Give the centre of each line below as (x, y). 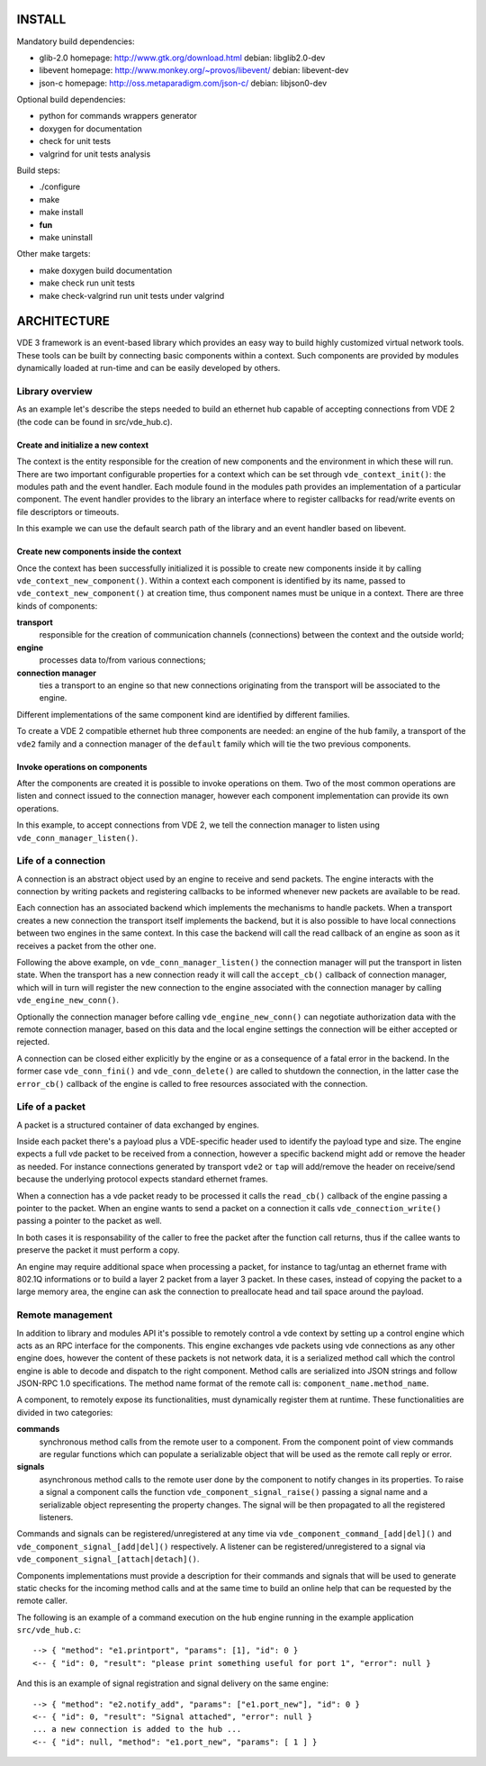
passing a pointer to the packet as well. (89, 1221)
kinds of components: (57, 606)
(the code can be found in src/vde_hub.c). (94, 421)
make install (61, 213)
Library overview (55, 391)
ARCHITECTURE (63, 321)
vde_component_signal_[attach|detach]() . (108, 1559)
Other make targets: (54, 254)
